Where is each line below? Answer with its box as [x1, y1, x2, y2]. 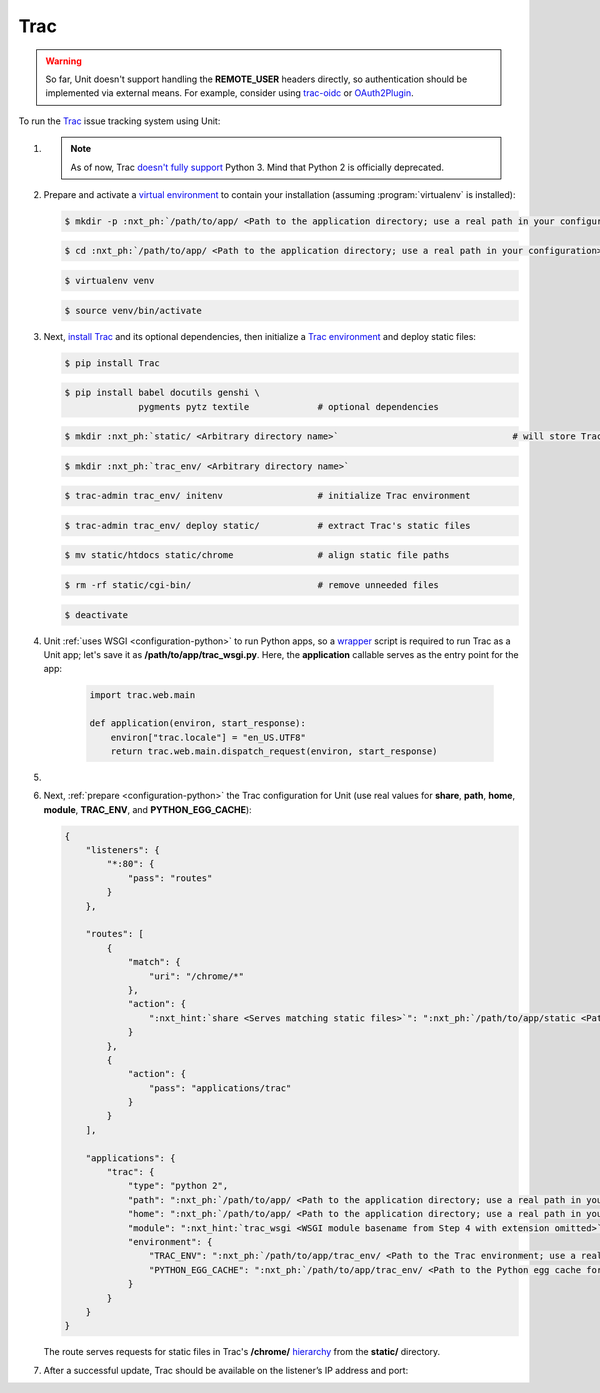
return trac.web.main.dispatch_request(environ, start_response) [110, 745, 438, 757]
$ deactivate [64, 609, 129, 620]
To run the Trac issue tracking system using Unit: [18, 115, 221, 127]
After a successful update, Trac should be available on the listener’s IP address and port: [43, 1364, 409, 1376]
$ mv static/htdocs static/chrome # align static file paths [64, 550, 450, 561]
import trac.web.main [89, 690, 196, 701]
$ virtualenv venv [64, 275, 155, 287]
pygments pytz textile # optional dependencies [138, 401, 440, 412]
